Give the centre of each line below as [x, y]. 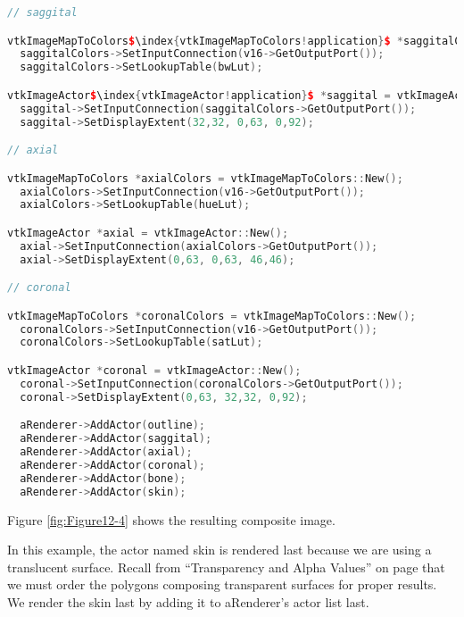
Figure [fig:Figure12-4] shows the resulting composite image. [171, 519]
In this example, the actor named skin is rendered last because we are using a [220, 550]
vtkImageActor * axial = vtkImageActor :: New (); [148, 233]
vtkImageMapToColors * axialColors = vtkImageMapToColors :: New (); [205, 178]
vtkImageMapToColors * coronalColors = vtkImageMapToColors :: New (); [212, 316]
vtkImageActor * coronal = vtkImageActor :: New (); [154, 371]
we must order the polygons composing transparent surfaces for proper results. [222, 584]
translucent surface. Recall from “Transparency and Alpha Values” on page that [226, 567]
